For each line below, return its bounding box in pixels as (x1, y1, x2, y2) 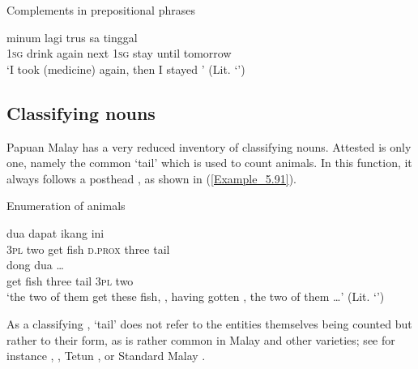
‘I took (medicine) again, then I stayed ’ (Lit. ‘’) (6, 60, 245, 77)
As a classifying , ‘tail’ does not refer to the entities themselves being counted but (6, 315, 412, 332)
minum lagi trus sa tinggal (6, 28, 138, 45)
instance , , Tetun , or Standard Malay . (6, 347, 206, 364)
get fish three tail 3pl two (6, 272, 134, 289)
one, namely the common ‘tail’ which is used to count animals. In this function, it (6, 154, 412, 171)
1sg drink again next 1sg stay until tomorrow (6, 45, 232, 62)
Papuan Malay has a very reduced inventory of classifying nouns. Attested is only (6, 138, 412, 155)
